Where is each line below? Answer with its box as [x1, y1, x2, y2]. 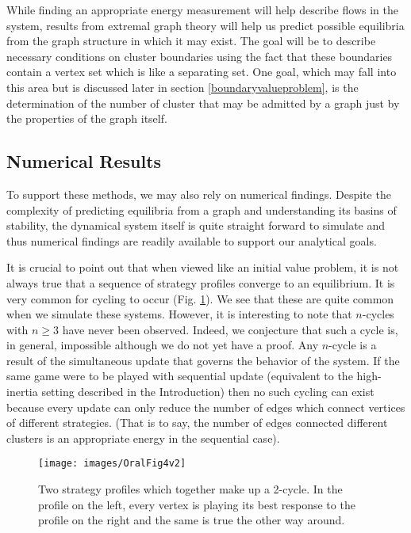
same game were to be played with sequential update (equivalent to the [6, 367, 353, 384]
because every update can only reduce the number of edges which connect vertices [6, 398, 405, 415]
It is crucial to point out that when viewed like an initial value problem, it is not [6, 259, 399, 276]
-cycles [362, 306, 394, 322]
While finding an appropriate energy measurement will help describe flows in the [6, 2, 398, 17]
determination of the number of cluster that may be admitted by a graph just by [6, 94, 400, 111]
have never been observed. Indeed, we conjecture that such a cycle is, [62, 321, 398, 337]
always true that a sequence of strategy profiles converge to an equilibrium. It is [6, 274, 395, 291]
